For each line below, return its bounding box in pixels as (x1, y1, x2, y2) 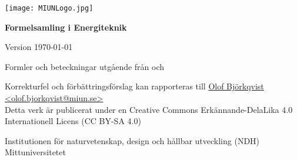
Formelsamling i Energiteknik (5, 21, 127, 33)
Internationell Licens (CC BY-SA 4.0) (5, 115, 141, 127)
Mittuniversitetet (5, 146, 66, 158)
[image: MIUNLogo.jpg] (5, 4, 94, 12)
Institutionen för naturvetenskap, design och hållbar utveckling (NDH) (5, 134, 260, 146)
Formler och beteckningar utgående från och (5, 60, 165, 72)
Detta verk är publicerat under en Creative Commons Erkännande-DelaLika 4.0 (5, 103, 293, 115)
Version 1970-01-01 (5, 41, 73, 53)
